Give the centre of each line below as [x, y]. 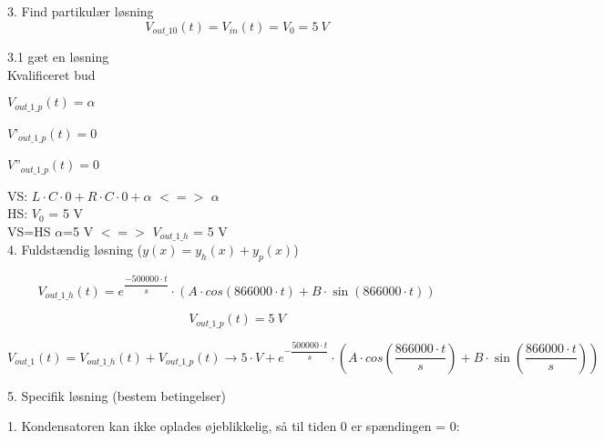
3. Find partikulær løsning [81, 11]
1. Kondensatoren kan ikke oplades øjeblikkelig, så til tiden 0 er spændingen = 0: [234, 426]
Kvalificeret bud [51, 74]
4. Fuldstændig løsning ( [75, 250]
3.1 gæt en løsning [58, 57]
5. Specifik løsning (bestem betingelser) [117, 395]
